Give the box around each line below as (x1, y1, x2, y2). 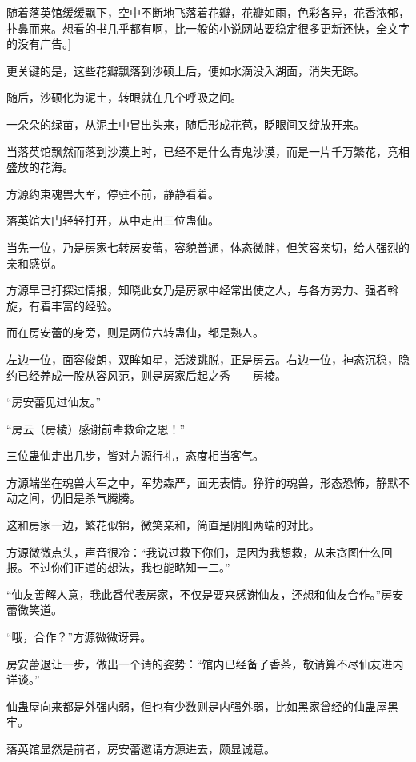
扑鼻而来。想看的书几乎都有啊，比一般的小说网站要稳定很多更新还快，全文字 (6, 19, 410, 36)
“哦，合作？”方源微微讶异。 (6, 628, 152, 645)
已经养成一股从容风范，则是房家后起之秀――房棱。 (17, 366, 286, 383)
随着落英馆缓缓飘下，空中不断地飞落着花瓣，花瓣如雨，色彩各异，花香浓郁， (6, 4, 410, 20)
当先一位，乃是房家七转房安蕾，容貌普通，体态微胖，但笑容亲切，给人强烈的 (6, 238, 410, 255)
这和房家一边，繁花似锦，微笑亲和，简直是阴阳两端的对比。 (6, 517, 320, 533)
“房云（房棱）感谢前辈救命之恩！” (6, 420, 186, 437)
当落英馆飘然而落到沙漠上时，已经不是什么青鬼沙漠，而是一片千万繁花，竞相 (6, 142, 410, 159)
